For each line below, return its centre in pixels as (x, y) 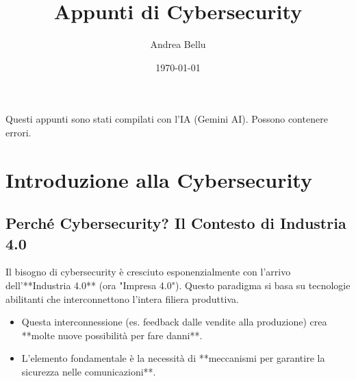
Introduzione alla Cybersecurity (159, 179)
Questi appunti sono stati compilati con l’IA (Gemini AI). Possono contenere (167, 119)
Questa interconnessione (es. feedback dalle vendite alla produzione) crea (174, 322)
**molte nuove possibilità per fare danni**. (112, 335)
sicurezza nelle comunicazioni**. (89, 372)
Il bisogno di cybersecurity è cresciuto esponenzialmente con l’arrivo (148, 272)
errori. (18, 132)
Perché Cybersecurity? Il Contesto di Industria (176, 223)
